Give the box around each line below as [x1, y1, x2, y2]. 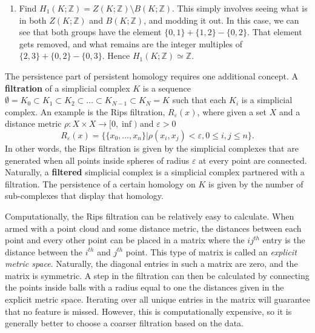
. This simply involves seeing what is [172, 2, 308, 14]
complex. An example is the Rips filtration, [5, 105, 165, 118]
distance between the [5, 245, 83, 258]
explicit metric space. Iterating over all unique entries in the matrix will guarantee [5, 293, 310, 306]
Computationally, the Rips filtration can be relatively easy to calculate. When [5, 209, 294, 222]
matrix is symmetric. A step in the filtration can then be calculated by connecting [5, 269, 310, 281]
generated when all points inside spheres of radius [5, 153, 190, 166]
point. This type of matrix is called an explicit [125, 245, 297, 258]
